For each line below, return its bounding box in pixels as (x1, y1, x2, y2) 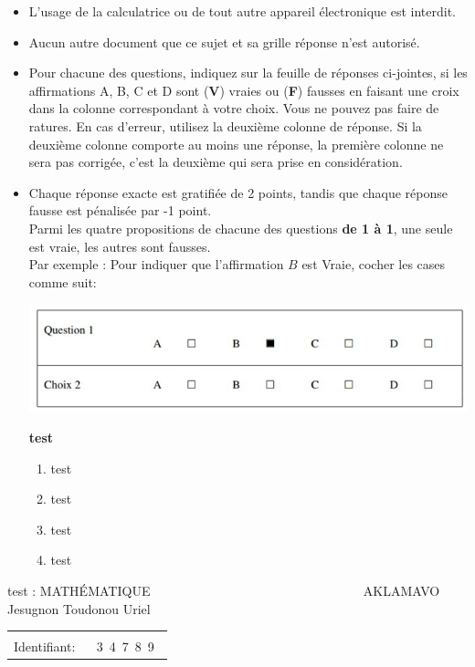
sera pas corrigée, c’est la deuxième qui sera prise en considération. (28, 152, 403, 172)
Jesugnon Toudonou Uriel (7, 599, 151, 618)
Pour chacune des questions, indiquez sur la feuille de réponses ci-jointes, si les (28, 63, 468, 82)
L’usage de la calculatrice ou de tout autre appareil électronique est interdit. (28, 2, 457, 20)
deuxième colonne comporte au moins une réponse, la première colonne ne (28, 134, 444, 153)
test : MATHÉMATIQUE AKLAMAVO (7, 581, 440, 600)
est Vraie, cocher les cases (301, 255, 446, 274)
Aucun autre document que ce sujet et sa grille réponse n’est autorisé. (28, 32, 420, 51)
